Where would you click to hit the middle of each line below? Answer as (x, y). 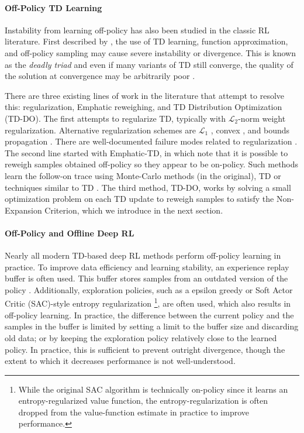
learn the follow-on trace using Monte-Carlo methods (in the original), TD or (143, 175)
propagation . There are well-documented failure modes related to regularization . (151, 141)
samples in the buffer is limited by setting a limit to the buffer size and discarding (152, 326)
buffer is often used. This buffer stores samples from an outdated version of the (146, 278)
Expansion (23, 210)
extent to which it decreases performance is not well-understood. (120, 361)
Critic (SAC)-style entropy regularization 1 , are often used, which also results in (148, 303)
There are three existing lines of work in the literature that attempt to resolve (145, 95)
